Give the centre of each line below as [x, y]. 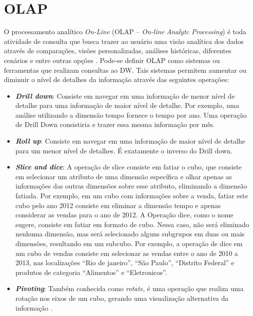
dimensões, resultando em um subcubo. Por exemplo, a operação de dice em [129, 243]
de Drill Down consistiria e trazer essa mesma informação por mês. [115, 124]
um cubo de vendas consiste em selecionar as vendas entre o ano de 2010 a [127, 253]
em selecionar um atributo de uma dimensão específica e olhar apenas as [124, 176]
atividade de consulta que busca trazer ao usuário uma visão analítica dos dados [124, 41]
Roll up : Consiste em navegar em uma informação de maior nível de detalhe [130, 141]
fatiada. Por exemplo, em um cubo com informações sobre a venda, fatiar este [132, 196]
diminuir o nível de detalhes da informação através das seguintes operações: [117, 79]
